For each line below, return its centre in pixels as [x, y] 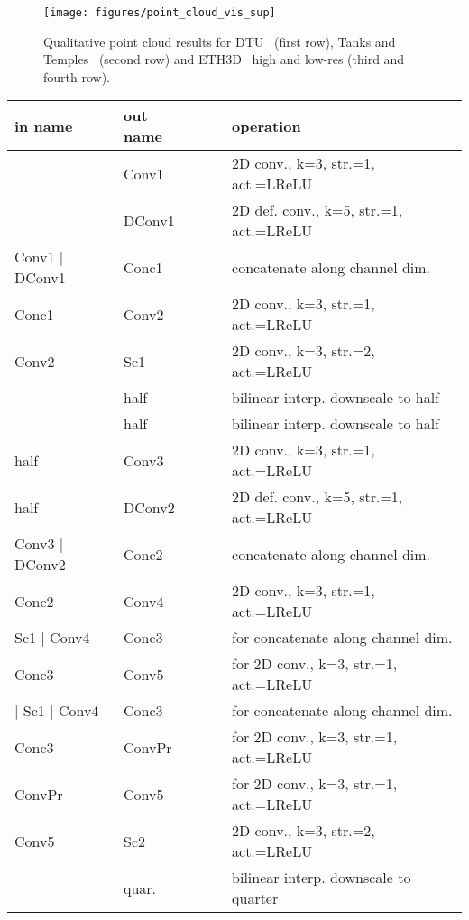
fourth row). [77, 76]
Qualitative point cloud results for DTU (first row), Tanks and [220, 41]
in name [44, 125]
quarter [255, 898]
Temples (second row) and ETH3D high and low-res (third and [224, 59]
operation [267, 125]
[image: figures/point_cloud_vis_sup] [160, 13]
